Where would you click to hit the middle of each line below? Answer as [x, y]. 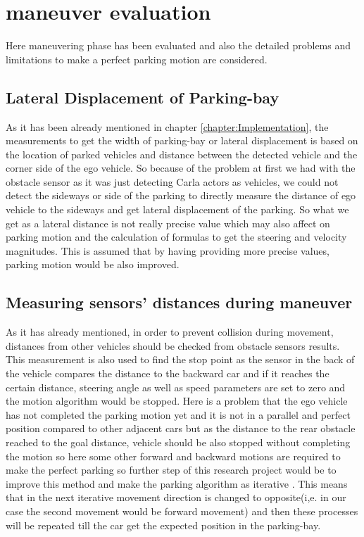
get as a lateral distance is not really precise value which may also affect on [168, 223]
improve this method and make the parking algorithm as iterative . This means [177, 483]
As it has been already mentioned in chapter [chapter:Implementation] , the [167, 126]
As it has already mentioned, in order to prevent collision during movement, [170, 332]
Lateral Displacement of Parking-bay [143, 97]
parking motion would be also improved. [93, 264]
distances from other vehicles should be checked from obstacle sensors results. [173, 345]
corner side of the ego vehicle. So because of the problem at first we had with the [181, 168]
